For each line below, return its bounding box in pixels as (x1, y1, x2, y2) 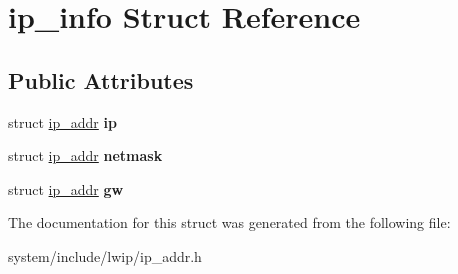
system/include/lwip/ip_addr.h (8, 245, 202, 266)
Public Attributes (8, 64, 194, 95)
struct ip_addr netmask (8, 145, 163, 166)
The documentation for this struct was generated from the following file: (8, 212, 451, 233)
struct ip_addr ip (8, 111, 117, 132)
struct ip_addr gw (8, 178, 124, 199)
